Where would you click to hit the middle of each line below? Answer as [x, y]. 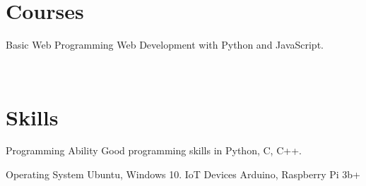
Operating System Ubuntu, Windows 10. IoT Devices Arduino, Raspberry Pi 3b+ [183, 174]
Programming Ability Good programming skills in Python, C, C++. [154, 150]
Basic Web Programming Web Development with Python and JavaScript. [165, 45]
